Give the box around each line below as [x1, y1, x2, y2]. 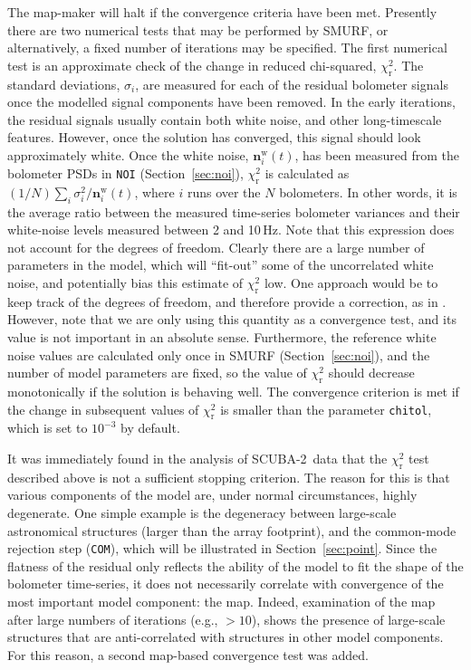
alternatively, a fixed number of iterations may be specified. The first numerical [7, 38, 447, 57]
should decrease [328, 363, 415, 382]
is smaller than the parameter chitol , [220, 399, 432, 418]
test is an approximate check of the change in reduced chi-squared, [7, 55, 377, 74]
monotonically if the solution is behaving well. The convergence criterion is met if [7, 382, 459, 401]
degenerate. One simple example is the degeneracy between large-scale [7, 503, 397, 522]
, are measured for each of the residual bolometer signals [135, 74, 448, 93]
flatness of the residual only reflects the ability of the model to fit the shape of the [7, 556, 464, 575]
